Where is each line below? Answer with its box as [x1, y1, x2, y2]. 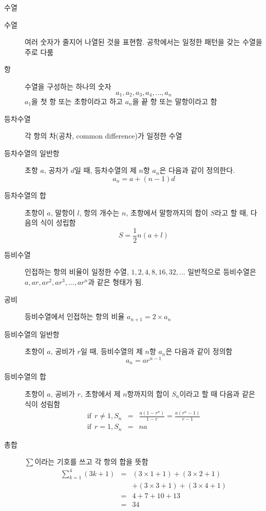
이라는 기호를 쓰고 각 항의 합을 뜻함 [34, 456, 148, 467]
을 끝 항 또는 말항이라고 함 [132, 96, 217, 107]
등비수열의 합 [4, 371, 46, 382]
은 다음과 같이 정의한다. [159, 165, 235, 175]
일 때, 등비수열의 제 [80, 346, 143, 357]
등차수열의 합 [4, 189, 46, 200]
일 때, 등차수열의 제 [74, 165, 137, 175]
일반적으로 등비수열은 [187, 266, 256, 277]
